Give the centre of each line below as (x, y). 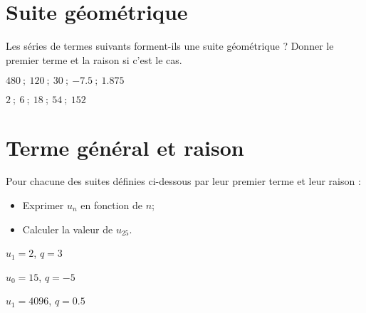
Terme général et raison (125, 147)
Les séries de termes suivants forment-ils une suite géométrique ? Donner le (170, 46)
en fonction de (112, 205)
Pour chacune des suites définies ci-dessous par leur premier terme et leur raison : (183, 181)
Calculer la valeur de (68, 229)
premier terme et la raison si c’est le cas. (94, 59)
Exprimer (43, 205)
